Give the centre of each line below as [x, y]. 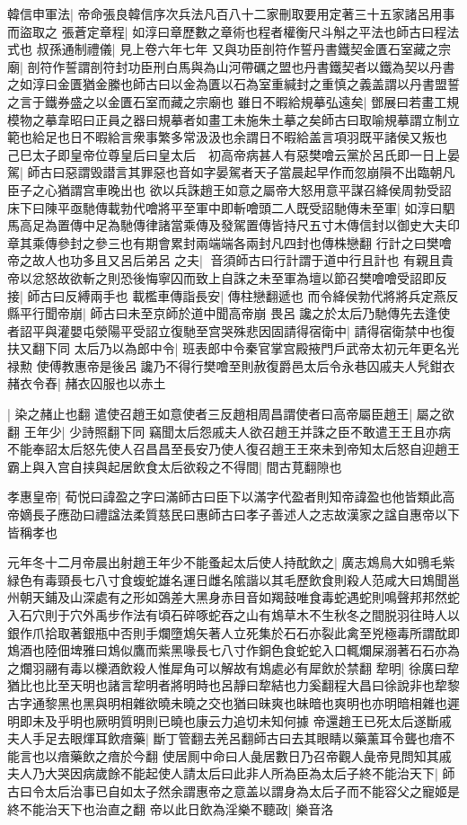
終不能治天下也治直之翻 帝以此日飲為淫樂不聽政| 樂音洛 [171, 808]
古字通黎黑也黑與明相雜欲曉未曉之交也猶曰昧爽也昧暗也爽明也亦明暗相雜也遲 [233, 702]
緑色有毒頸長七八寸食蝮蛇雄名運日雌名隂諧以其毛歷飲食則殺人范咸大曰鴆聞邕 [233, 579]
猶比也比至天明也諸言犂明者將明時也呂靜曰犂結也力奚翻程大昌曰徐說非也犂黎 [233, 685]
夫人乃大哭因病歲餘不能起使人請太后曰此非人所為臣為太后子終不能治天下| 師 [231, 773]
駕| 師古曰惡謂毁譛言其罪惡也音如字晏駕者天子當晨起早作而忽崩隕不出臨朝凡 [231, 172]
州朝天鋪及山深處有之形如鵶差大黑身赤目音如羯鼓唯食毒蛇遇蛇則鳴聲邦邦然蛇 [233, 597]
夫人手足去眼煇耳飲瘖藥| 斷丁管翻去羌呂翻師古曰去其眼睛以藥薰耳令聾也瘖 [225, 738]
